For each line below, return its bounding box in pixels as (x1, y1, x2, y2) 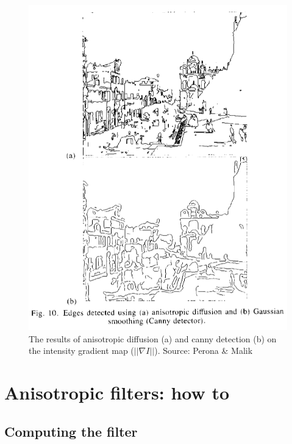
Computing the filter (4, 421, 138, 440)
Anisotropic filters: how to (4, 380, 230, 405)
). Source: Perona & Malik (154, 344, 253, 357)
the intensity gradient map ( (29, 344, 134, 357)
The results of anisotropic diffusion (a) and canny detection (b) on (29, 332, 277, 345)
